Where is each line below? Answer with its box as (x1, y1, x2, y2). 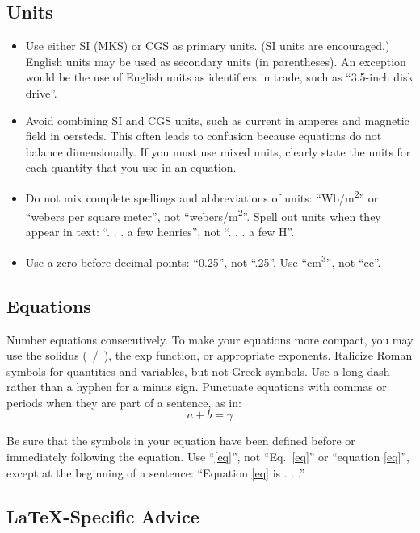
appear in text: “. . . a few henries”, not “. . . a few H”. (25, 223, 295, 240)
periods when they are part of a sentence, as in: (6, 394, 241, 410)
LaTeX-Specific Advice (6, 503, 199, 528)
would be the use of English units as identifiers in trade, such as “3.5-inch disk (25, 69, 414, 85)
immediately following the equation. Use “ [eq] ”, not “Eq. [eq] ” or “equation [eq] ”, (6, 448, 409, 465)
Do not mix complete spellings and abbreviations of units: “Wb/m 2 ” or (25, 186, 379, 206)
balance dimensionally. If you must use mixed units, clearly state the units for (25, 143, 411, 160)
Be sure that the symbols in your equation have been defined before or (6, 432, 355, 449)
